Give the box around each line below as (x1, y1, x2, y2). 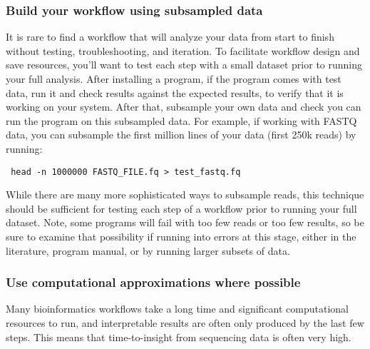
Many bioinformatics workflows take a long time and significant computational (6, 301, 349, 316)
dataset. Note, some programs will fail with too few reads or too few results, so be (6, 215, 364, 230)
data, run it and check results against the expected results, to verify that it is (6, 85, 344, 100)
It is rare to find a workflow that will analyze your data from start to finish (6, 29, 334, 44)
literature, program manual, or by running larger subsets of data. (6, 243, 290, 258)
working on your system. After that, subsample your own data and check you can (6, 99, 361, 114)
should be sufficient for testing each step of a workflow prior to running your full (6, 201, 357, 216)
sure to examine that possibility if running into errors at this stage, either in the (6, 229, 356, 243)
